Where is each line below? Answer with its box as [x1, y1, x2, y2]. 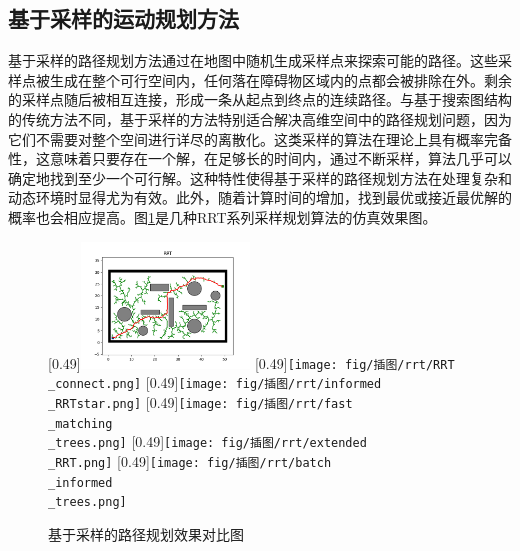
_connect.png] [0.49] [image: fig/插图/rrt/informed [48, 372, 382, 393]
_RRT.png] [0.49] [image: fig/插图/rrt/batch [48, 451, 332, 472]
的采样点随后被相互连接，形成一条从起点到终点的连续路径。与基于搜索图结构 [8, 89, 512, 110]
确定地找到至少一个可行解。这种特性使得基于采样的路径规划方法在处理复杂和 [8, 167, 512, 188]
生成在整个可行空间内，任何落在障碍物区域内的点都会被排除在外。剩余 [49, 69, 512, 90]
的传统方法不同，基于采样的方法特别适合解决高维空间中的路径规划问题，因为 [8, 108, 512, 129]
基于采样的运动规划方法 [8, 3, 239, 34]
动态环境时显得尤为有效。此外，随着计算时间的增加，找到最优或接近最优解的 [8, 187, 512, 208]
